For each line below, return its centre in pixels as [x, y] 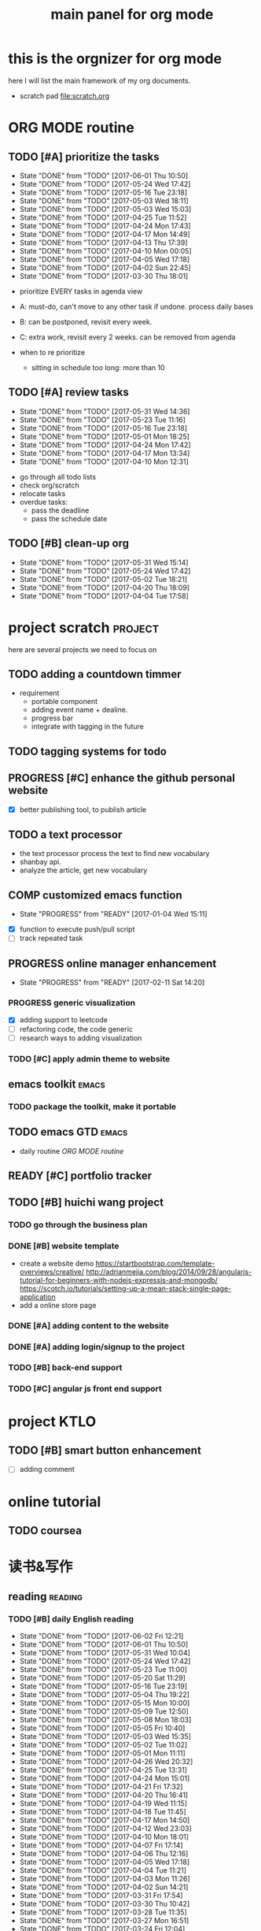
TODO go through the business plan [78, 1225]
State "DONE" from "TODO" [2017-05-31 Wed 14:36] [105, 411]
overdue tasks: [44, 502]
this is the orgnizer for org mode [115, 59]
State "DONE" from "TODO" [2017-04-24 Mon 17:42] [105, 445]
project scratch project [84, 627]
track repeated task [51, 938]
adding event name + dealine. [79, 710]
